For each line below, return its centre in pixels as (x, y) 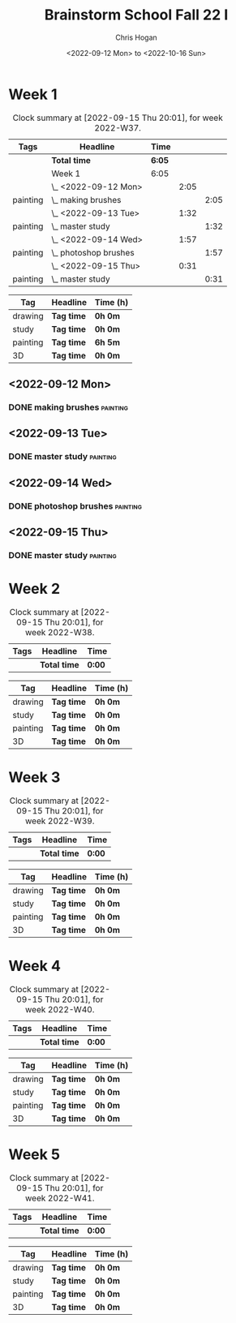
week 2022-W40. (60, 1009)
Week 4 (34, 966)
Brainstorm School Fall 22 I (136, 15)
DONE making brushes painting (68, 407)
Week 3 (34, 777)
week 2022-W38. (60, 632)
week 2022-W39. (60, 821)
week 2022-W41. (60, 1198)
